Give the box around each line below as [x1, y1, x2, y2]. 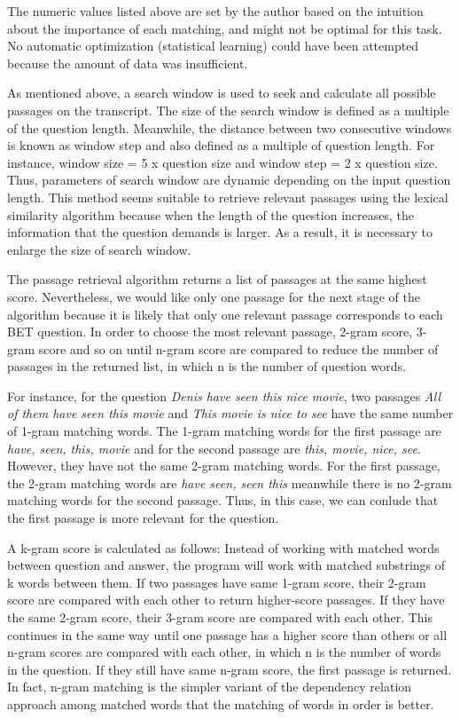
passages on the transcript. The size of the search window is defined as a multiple [7, 100, 449, 119]
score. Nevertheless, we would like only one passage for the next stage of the [7, 287, 421, 305]
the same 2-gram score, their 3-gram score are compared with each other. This [7, 608, 433, 626]
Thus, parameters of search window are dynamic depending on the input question [7, 170, 451, 189]
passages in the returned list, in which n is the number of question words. [7, 357, 406, 375]
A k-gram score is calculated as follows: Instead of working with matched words [7, 538, 440, 557]
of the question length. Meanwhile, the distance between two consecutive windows [7, 118, 452, 137]
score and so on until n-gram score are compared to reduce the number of [38, 339, 439, 358]
